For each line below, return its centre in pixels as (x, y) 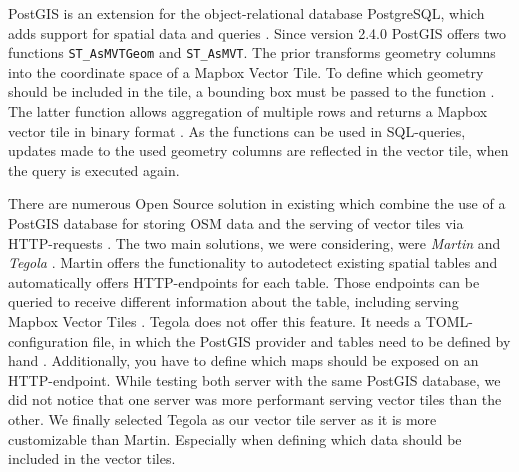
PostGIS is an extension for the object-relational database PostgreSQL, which (246, 13)
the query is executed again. (94, 169)
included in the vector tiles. (92, 458)
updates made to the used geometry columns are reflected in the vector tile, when (258, 150)
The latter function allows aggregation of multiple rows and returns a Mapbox (248, 111)
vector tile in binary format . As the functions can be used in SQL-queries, (237, 130)
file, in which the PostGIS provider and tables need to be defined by (301, 340)
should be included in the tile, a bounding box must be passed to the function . (251, 91)
